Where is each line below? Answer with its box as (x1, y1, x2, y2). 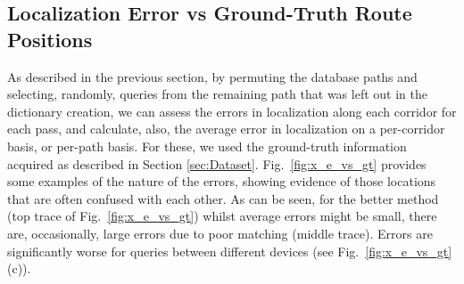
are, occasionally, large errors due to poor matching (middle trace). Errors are (7, 223, 433, 242)
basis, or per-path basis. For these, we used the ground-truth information (7, 136, 407, 155)
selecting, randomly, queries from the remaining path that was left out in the (7, 85, 427, 103)
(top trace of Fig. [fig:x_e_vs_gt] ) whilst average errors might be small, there (7, 207, 437, 225)
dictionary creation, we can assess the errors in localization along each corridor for (7, 101, 457, 120)
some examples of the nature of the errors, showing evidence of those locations (7, 172, 436, 191)
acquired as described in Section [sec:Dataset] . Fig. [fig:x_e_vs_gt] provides (7, 154, 427, 173)
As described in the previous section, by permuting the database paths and (7, 67, 418, 85)
